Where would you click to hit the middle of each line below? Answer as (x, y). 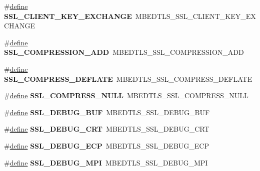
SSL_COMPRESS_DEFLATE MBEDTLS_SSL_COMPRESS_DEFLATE (128, 79)
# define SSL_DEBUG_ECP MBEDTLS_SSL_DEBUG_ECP (106, 145)
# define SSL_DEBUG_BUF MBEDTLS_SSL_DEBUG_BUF (107, 112)
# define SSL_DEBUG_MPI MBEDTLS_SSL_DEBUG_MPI (106, 162)
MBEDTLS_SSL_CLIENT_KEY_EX (195, 16)
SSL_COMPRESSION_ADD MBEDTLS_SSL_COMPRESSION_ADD (124, 52)
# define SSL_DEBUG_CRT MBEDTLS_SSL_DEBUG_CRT (107, 129)
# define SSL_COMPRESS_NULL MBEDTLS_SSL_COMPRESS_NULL (126, 95)
